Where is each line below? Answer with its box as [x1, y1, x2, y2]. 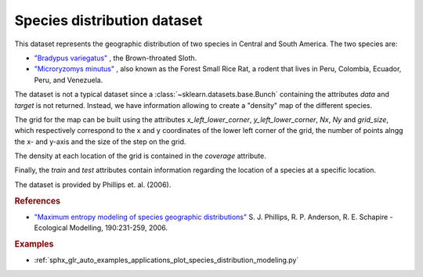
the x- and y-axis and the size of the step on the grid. [14, 137, 186, 146]
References [14, 196, 61, 207]
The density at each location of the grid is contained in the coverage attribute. [14, 151, 266, 160]
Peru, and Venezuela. [34, 75, 103, 85]
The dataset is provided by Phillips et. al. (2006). [14, 180, 172, 189]
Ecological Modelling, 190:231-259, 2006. [34, 223, 168, 232]
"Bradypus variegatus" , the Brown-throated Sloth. [34, 53, 197, 63]
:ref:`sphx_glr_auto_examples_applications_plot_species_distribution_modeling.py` [34, 255, 299, 265]
